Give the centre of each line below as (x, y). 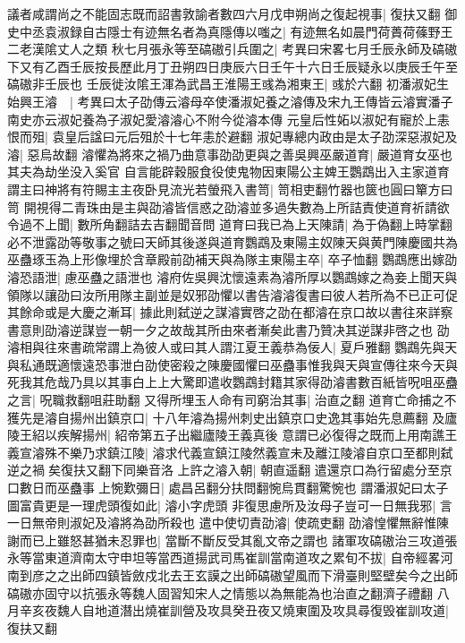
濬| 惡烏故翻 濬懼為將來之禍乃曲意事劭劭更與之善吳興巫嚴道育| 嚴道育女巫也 (230, 154)
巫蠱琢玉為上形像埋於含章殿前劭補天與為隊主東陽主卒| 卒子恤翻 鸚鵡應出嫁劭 (232, 259)
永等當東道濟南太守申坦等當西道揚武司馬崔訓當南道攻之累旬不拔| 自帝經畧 (224, 557)
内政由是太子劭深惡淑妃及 (382, 137)
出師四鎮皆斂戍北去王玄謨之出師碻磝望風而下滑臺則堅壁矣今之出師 (263, 575)
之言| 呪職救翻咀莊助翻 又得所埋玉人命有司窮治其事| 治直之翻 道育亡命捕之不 (232, 400)
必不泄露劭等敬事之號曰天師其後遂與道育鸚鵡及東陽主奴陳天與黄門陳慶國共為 (232, 241)
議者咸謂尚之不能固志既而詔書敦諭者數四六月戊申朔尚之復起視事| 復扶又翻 (224, 13)
